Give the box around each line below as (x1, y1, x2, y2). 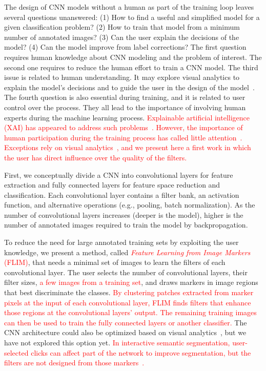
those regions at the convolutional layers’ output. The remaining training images (4, 307, 257, 318)
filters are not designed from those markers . (4, 357, 145, 368)
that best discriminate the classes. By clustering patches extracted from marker (4, 287, 254, 298)
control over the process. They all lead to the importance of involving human (4, 101, 246, 112)
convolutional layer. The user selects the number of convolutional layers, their (4, 266, 248, 277)
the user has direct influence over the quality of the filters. (4, 152, 187, 162)
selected (4, 347, 29, 358)
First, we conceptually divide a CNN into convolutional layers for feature (4, 169, 233, 180)
